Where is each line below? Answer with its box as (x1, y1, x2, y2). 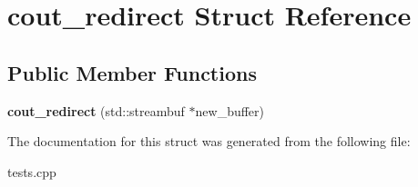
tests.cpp (7, 162, 56, 181)
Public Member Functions (7, 58, 257, 86)
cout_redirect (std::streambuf (7, 101, 185, 120)
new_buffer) (195, 101, 265, 120)
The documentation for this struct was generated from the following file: (7, 132, 411, 151)
